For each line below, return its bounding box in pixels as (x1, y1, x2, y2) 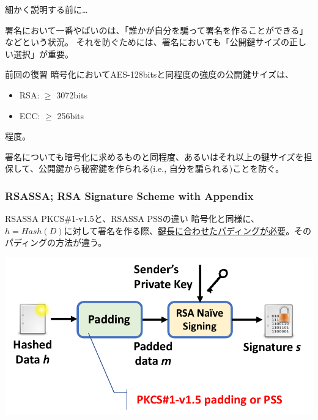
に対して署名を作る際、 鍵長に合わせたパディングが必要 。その (64, 224, 312, 237)
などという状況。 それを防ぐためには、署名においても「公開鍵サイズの (5, 35, 290, 48)
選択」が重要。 (13, 47, 73, 60)
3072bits (56, 88, 87, 101)
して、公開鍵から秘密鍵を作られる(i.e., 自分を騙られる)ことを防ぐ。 (13, 162, 284, 175)
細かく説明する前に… (5, 3, 88, 15)
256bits (57, 109, 84, 122)
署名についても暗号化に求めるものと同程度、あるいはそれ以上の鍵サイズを (5, 150, 304, 163)
